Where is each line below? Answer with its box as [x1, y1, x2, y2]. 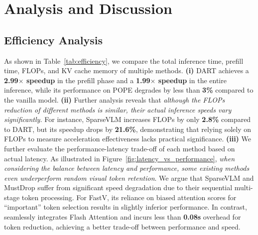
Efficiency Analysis [4, 32, 103, 47]
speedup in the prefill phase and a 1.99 [26, 75, 150, 85]
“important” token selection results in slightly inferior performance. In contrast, [4, 202, 247, 212]
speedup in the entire [158, 75, 227, 85]
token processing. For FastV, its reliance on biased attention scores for [21, 192, 237, 202]
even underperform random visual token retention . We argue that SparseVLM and [4, 172, 254, 183]
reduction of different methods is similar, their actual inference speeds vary [4, 104, 232, 115]
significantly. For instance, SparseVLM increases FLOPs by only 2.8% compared [4, 114, 251, 124]
